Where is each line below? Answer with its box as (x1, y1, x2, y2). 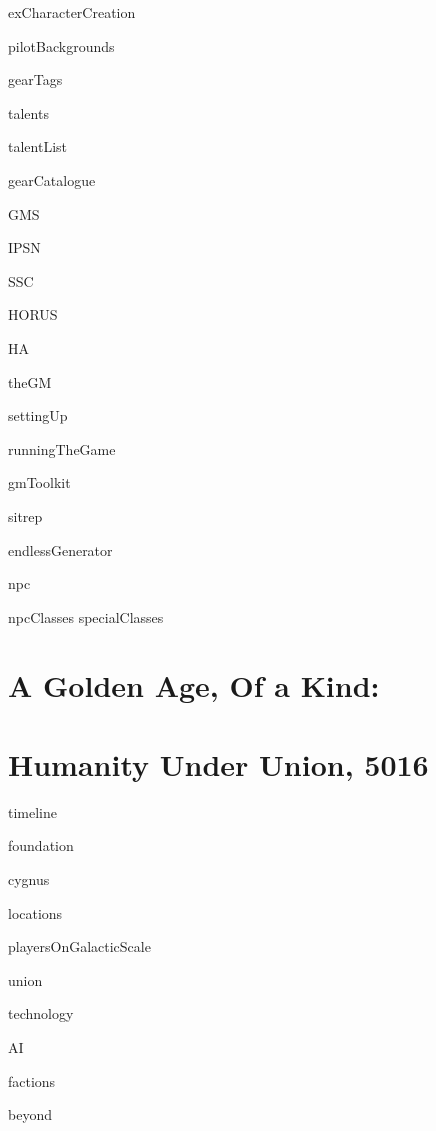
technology (8, 1003, 74, 1024)
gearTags (8, 69, 63, 90)
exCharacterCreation (8, 2, 136, 22)
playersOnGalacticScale (8, 936, 151, 957)
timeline (8, 801, 57, 822)
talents (8, 102, 49, 123)
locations (8, 902, 63, 923)
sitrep (8, 505, 43, 526)
